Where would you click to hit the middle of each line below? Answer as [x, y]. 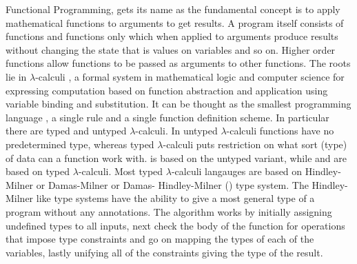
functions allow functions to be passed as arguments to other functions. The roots [178, 63]
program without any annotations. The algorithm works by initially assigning [169, 211]
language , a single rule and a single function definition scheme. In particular [167, 117]
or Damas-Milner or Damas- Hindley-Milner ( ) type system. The [172, 184]
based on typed [38, 171]
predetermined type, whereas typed [80, 144]
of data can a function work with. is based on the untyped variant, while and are [176, 158]
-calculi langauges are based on [237, 171]
